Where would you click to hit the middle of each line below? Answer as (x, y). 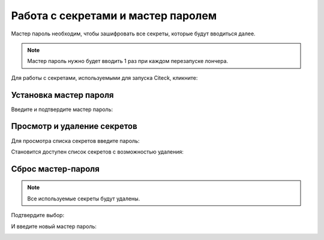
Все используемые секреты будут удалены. (84, 199)
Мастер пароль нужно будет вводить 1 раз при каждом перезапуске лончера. (128, 61)
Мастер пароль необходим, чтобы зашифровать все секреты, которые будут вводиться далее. (133, 34)
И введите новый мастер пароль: (54, 226)
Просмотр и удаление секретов (74, 126)
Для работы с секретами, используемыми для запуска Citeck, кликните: (104, 77)
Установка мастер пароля (62, 95)
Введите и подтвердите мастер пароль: (62, 109)
